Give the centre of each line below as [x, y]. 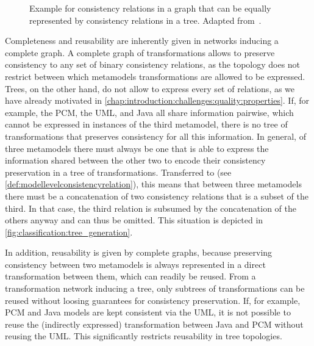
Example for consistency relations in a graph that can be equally [150, 8]
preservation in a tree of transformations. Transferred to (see [118, 172]
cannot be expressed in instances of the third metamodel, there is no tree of [146, 124]
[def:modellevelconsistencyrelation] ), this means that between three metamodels [153, 184]
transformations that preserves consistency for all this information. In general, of [155, 136]
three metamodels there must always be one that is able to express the [137, 148]
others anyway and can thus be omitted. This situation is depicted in [134, 220]
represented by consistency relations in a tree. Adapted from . [145, 20]
